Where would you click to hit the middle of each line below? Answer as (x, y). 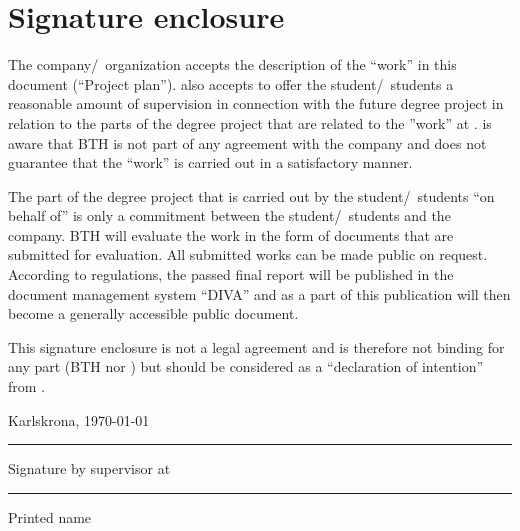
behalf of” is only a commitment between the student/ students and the (229, 215)
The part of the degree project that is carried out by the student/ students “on (251, 195)
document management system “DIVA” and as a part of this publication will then (259, 293)
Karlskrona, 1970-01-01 (79, 419)
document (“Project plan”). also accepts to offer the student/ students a (231, 83)
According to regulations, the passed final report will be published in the (231, 274)
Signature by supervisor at (89, 468)
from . (27, 386)
